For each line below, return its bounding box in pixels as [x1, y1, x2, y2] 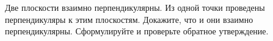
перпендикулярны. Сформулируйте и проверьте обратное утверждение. [5, 25, 269, 37]
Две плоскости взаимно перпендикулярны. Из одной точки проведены [5, 1, 265, 13]
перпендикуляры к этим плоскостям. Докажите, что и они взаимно [5, 13, 253, 25]
